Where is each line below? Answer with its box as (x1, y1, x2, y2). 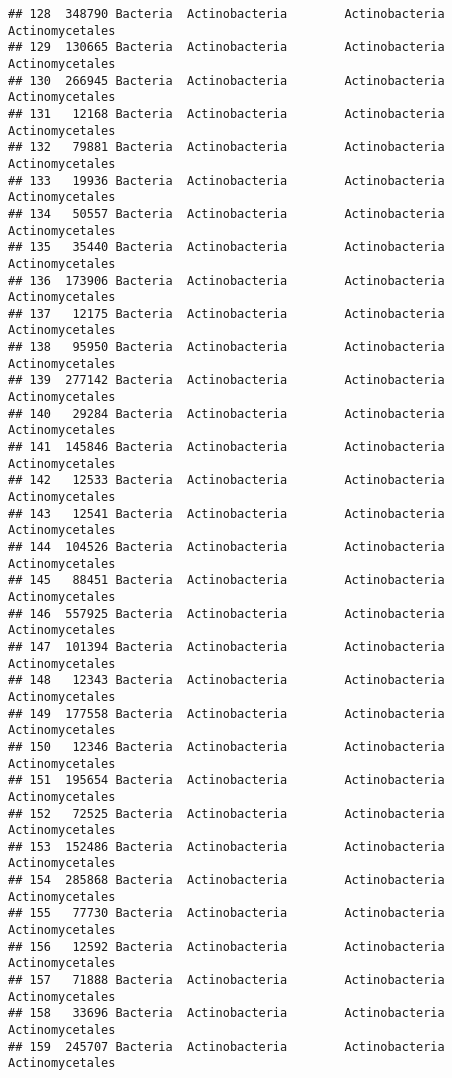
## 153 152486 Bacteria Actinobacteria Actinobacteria (8, 839, 445, 854)
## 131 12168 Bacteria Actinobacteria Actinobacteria (8, 106, 445, 121)
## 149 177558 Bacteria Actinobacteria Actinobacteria (8, 706, 445, 721)
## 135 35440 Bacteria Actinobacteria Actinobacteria (8, 240, 445, 255)
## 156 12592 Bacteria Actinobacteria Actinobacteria (8, 939, 445, 954)
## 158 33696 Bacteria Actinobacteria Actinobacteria (8, 1006, 445, 1021)
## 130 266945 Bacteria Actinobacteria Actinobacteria (8, 73, 445, 88)
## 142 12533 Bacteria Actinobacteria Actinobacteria (8, 473, 445, 488)
